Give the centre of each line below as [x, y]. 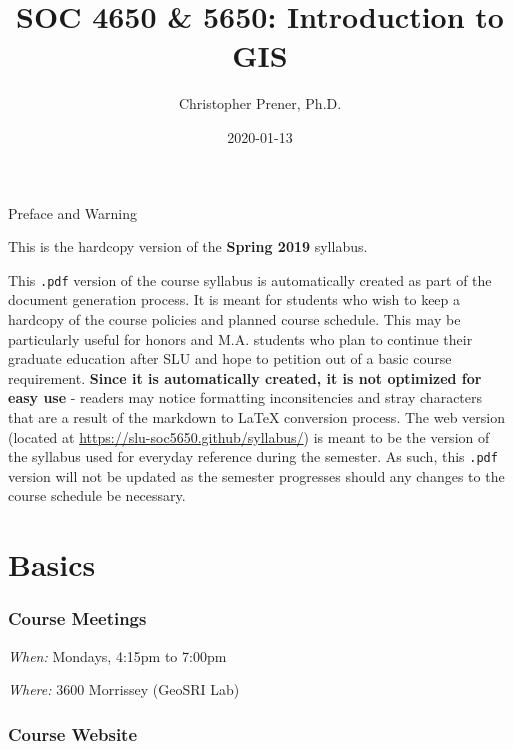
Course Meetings [77, 618]
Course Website [73, 733]
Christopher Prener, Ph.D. [260, 103]
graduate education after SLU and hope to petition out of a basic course [230, 358]
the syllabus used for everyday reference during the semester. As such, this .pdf [253, 456]
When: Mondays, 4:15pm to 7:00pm [117, 655]
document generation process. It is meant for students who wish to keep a [234, 299]
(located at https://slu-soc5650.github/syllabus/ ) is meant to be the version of [249, 436]
